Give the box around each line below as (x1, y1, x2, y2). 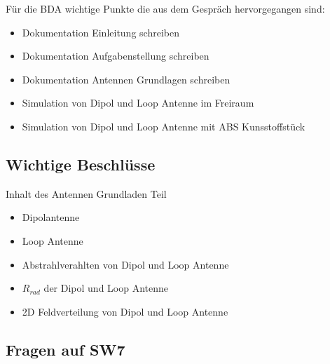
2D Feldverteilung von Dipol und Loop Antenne (22, 304, 228, 318)
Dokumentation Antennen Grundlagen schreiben (22, 72, 231, 86)
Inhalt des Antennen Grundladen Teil (6, 186, 167, 201)
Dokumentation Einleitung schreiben (22, 25, 179, 39)
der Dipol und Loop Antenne (43, 281, 169, 295)
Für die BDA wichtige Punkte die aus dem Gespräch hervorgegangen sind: (6, 1, 325, 15)
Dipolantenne (22, 210, 80, 224)
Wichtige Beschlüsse (6, 153, 156, 175)
